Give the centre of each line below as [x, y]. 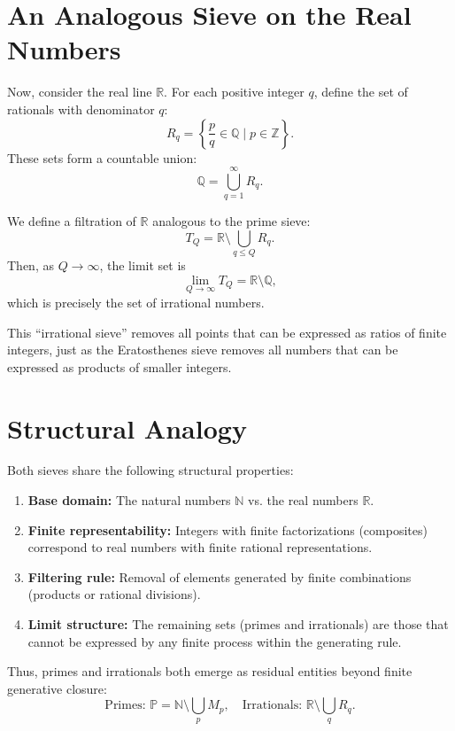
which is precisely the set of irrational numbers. [136, 302]
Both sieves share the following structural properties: [150, 470]
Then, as [31, 265]
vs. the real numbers [303, 500]
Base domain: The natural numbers [129, 500]
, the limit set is [143, 265]
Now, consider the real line [80, 92]
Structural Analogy [127, 428]
